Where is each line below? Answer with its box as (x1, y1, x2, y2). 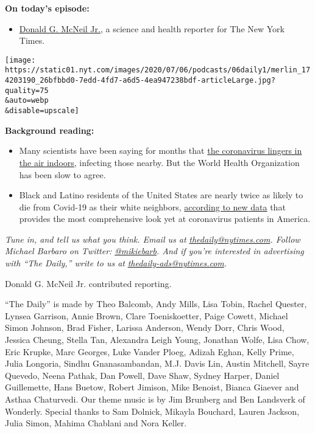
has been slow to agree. (19, 168, 106, 181)
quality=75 (5, 86, 49, 95)
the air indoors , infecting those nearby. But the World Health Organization (19, 156, 300, 168)
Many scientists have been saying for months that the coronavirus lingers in (19, 144, 302, 157)
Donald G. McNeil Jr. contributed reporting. (5, 277, 172, 289)
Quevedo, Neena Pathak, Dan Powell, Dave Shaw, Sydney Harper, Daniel (5, 369, 280, 381)
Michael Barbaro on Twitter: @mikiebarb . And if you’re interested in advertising (5, 244, 304, 257)
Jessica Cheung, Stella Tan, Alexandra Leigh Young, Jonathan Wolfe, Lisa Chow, (5, 333, 310, 346)
